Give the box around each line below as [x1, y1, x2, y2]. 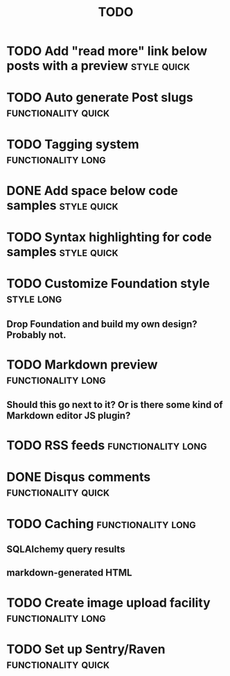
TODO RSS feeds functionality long [6, 438, 207, 453]
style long [6, 291, 62, 306]
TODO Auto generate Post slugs [6, 90, 193, 105]
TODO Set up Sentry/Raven [6, 641, 166, 657]
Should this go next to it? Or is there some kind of [6, 399, 223, 411]
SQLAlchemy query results [6, 543, 125, 555]
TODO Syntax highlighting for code [6, 229, 212, 245]
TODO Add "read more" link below [6, 43, 208, 59]
